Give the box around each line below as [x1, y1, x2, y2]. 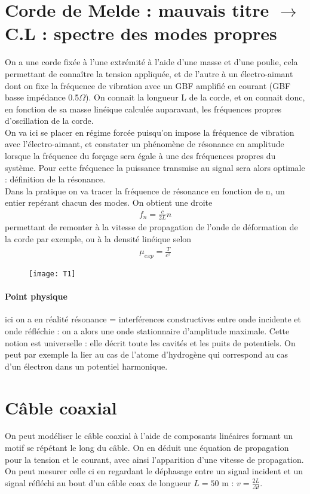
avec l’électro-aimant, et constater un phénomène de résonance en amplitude [5, 138, 284, 150]
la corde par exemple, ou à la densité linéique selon [5, 233, 192, 245]
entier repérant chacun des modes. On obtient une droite [5, 196, 213, 209]
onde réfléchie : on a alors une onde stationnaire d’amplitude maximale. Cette [5, 324, 290, 337]
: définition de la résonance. [5, 173, 106, 185]
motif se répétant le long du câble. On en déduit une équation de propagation [5, 441, 289, 454]
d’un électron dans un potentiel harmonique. [5, 359, 168, 372]
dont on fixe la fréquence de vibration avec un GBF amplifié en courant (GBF [5, 79, 291, 92]
